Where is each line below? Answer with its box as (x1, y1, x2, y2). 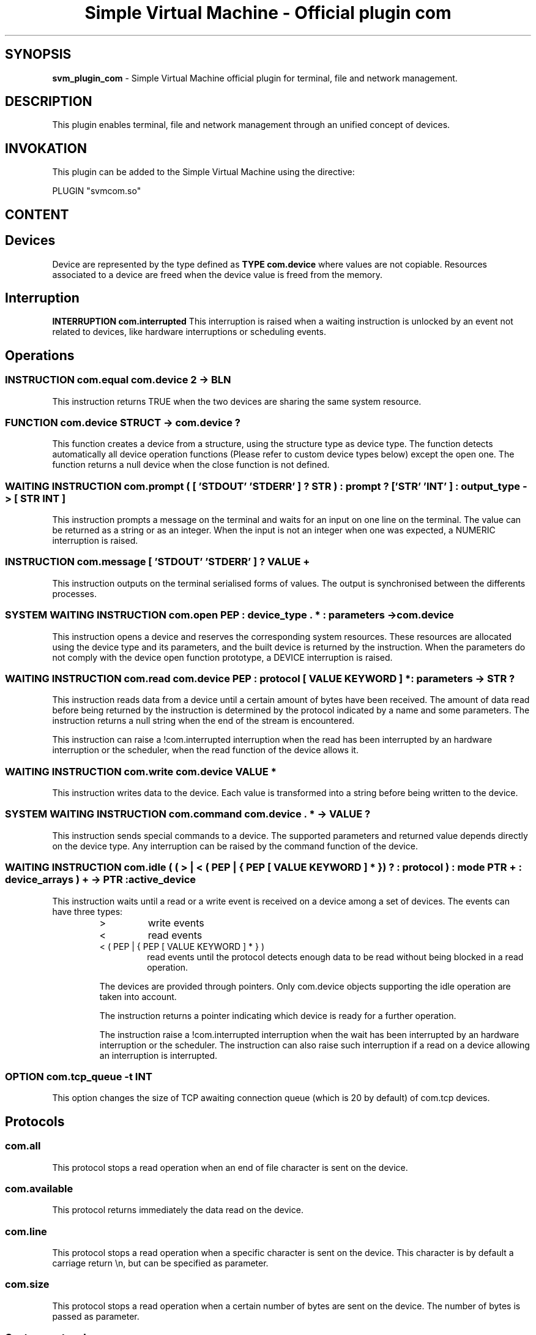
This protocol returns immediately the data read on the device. (52, 1205, 303, 1216)
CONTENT (5, 206, 69, 222)
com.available (5, 1182, 73, 1195)
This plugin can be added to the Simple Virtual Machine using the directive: (52, 167, 355, 178)
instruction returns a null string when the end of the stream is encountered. (52, 715, 355, 726)
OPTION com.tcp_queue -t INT (5, 1070, 152, 1083)
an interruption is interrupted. (99, 1050, 218, 1061)
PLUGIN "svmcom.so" (52, 186, 141, 197)
